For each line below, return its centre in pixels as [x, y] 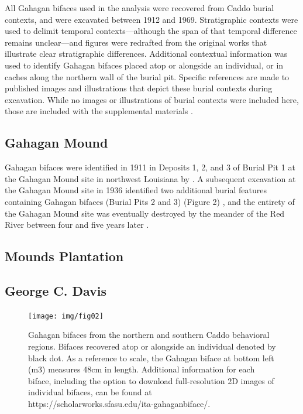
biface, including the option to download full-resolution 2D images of [151, 380]
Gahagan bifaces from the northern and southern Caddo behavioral [149, 335]
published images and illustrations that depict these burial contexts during [139, 88]
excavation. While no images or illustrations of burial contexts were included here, [152, 99]
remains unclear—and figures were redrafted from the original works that [136, 42]
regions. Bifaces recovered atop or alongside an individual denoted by [152, 346]
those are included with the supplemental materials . [99, 111]
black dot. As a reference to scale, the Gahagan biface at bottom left [151, 357]
